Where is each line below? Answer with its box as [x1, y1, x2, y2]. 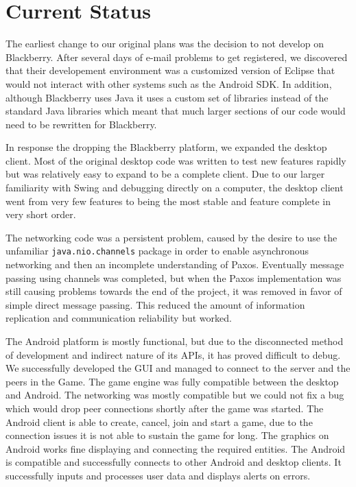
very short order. [5, 207, 76, 222]
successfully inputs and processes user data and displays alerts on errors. [5, 468, 311, 482]
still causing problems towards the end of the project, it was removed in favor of [5, 284, 342, 298]
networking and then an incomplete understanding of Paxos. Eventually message [5, 257, 344, 272]
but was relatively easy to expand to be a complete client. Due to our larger [5, 167, 325, 181]
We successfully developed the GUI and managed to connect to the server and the [5, 361, 351, 375]
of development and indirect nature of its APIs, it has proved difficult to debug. [5, 347, 341, 361]
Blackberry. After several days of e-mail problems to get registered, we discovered [5, 49, 348, 64]
